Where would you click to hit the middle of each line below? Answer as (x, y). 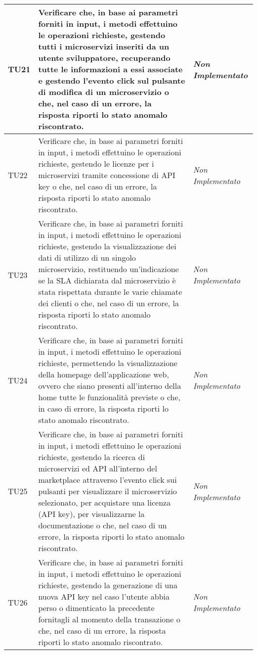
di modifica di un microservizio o (104, 92)
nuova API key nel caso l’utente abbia (104, 596)
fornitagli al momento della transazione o (109, 619)
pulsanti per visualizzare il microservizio (107, 491)
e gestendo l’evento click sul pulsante (112, 80)
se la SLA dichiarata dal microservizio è (107, 280)
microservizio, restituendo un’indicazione (108, 269)
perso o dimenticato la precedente (96, 608)
